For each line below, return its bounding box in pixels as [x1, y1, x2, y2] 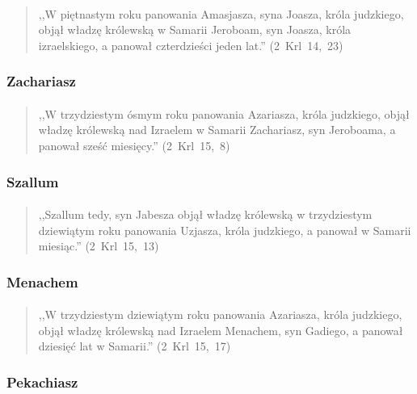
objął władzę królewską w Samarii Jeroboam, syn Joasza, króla [38, 21, 352, 38]
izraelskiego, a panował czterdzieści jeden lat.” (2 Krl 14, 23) [38, 36, 343, 53]
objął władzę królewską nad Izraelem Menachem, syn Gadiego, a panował [38, 321, 403, 338]
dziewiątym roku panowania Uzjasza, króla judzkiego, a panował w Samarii [38, 221, 411, 238]
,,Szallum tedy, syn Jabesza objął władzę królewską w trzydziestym [38, 206, 373, 223]
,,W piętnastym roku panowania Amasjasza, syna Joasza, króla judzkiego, [38, 5, 404, 22]
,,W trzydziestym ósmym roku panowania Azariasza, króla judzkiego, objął [38, 105, 410, 122]
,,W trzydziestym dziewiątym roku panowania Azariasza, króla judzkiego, [38, 306, 402, 323]
